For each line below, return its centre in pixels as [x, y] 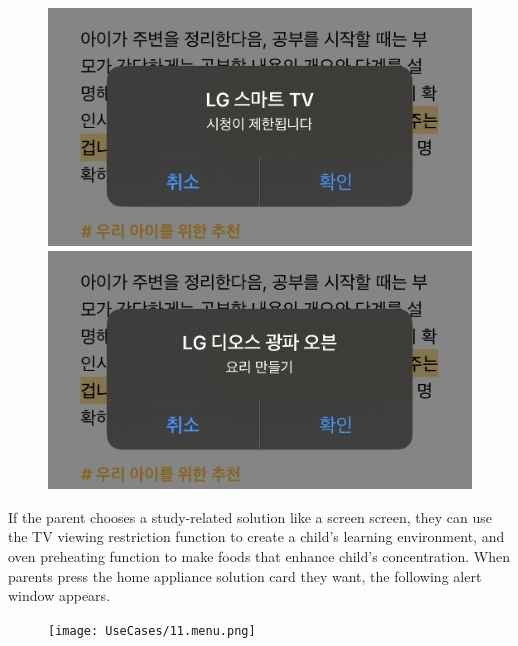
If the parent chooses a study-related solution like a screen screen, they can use [250, 516]
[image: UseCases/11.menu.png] [152, 630]
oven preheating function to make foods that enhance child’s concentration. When [259, 556]
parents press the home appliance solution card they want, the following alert [245, 575]
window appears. [59, 595]
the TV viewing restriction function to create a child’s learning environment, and [256, 536]
